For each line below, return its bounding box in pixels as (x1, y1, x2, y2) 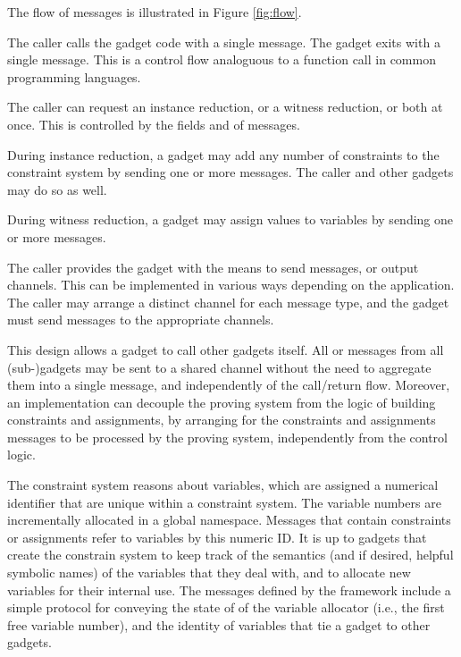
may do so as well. (7, 180, 107, 198)
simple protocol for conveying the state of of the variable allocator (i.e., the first (7, 598, 445, 617)
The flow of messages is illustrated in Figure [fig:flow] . (7, 3, 302, 21)
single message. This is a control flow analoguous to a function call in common (7, 50, 436, 69)
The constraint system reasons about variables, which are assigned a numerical (7, 476, 439, 494)
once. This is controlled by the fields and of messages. (7, 114, 300, 133)
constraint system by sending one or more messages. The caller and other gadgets (7, 163, 454, 181)
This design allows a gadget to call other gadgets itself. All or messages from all (7, 340, 444, 358)
